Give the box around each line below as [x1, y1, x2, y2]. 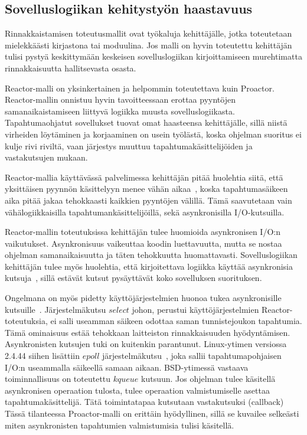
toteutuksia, [5, 315, 48, 327]
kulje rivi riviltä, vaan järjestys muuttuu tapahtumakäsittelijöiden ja [5, 139, 253, 152]
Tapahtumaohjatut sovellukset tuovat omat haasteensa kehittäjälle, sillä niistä [5, 116, 288, 129]
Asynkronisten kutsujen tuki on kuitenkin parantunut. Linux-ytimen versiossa [5, 338, 287, 350]
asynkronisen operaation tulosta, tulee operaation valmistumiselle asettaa [5, 384, 270, 396]
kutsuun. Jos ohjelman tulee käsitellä [141, 372, 276, 385]
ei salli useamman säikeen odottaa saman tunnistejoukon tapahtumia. [50, 315, 302, 327]
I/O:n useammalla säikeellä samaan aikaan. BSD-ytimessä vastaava [5, 361, 249, 373]
